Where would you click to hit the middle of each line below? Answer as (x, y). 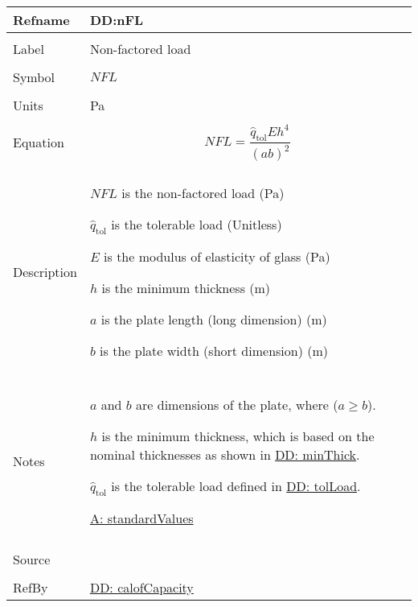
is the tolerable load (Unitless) (197, 224)
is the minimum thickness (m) (186, 287)
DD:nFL (117, 20)
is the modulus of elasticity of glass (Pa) (217, 256)
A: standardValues (141, 518)
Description (45, 271)
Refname (41, 20)
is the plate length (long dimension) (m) (214, 319)
